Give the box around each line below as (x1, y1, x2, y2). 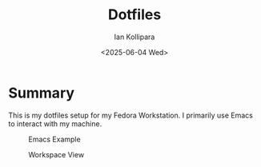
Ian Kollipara (114, 32, 155, 42)
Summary (8, 84, 74, 101)
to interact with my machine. (8, 118, 102, 129)
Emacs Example (28, 134, 82, 144)
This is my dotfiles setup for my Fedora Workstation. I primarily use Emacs (8, 110, 254, 120)
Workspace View (28, 149, 85, 159)
